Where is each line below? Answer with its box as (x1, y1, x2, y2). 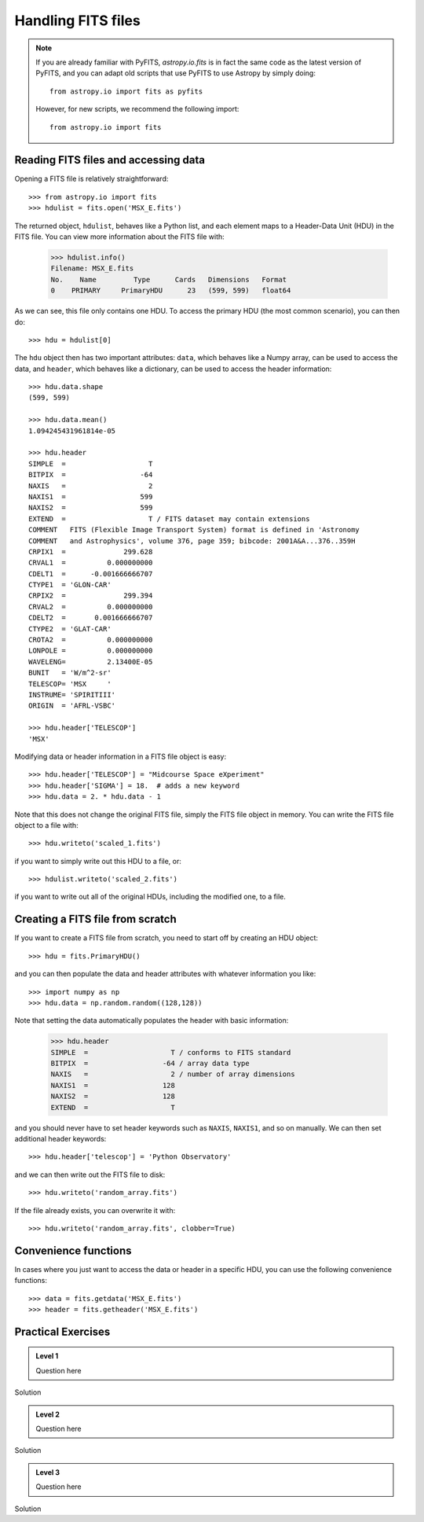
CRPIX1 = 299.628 (28, 547, 153, 556)
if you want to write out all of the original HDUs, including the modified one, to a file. (14, 892, 286, 902)
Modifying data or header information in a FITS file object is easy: (14, 752, 227, 761)
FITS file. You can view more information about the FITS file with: (14, 232, 225, 241)
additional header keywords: (14, 1134, 107, 1144)
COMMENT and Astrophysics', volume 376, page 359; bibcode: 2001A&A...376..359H (28, 536, 356, 546)
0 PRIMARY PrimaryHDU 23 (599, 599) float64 (50, 286, 291, 295)
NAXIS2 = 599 (28, 503, 153, 513)
